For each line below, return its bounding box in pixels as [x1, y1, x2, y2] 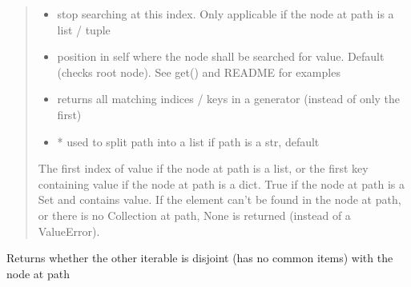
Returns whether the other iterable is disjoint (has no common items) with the [6, 249, 393, 266]
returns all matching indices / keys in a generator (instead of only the [57, 90, 401, 107]
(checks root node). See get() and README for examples [57, 63, 340, 80]
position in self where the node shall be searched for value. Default [57, 48, 385, 65]
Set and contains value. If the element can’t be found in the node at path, [38, 191, 401, 208]
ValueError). [38, 222, 100, 239]
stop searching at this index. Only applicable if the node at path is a [57, 6, 394, 22]
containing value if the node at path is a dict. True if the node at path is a [38, 175, 405, 192]
